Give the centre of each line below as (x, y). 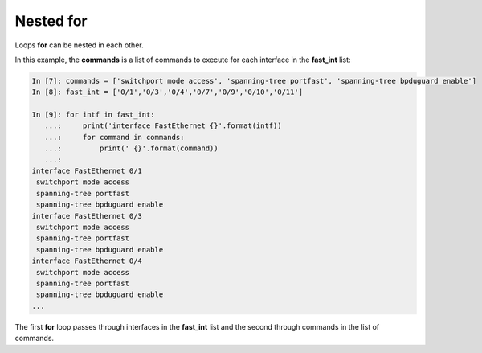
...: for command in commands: (114, 137)
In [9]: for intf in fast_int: (94, 115)
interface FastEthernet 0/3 (87, 216)
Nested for (51, 21)
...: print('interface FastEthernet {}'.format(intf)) (163, 126)
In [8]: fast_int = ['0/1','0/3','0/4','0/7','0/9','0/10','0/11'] (167, 92)
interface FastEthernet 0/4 (87, 261)
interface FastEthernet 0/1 (87, 171)
